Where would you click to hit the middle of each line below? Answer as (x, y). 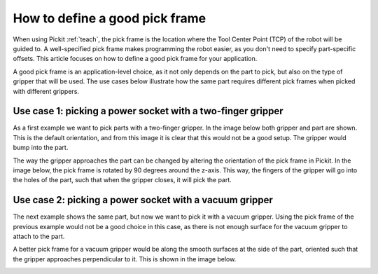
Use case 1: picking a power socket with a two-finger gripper (148, 111)
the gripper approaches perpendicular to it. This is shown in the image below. (125, 259)
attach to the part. (39, 237)
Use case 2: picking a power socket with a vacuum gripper (143, 200)
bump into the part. (41, 148)
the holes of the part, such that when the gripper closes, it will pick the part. (122, 180)
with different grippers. (46, 91)
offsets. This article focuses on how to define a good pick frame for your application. (135, 59)
